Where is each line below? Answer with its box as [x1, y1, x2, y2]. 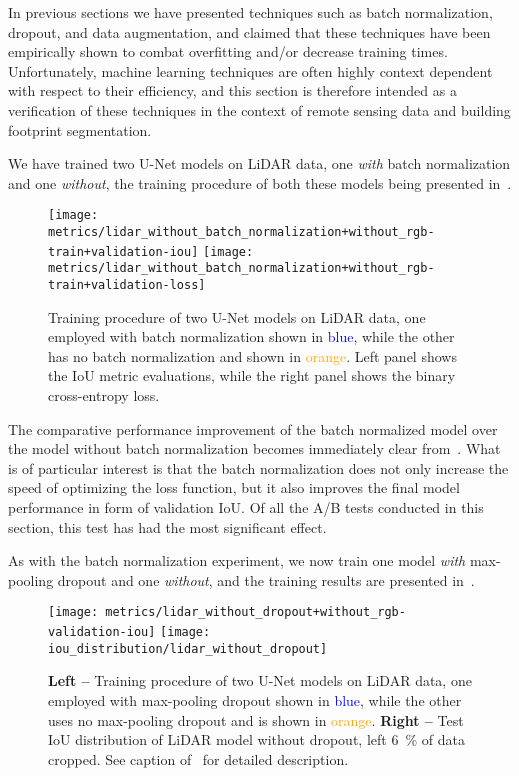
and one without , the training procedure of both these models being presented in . [8, 172, 512, 193]
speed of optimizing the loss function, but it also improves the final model [8, 477, 460, 498]
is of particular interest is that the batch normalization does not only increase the [8, 457, 509, 478]
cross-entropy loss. [48, 385, 160, 405]
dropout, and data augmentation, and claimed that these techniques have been [8, 21, 491, 42]
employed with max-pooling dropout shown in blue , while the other [48, 689, 462, 710]
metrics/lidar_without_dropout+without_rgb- [105, 605, 406, 620]
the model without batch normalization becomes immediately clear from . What [8, 438, 501, 459]
